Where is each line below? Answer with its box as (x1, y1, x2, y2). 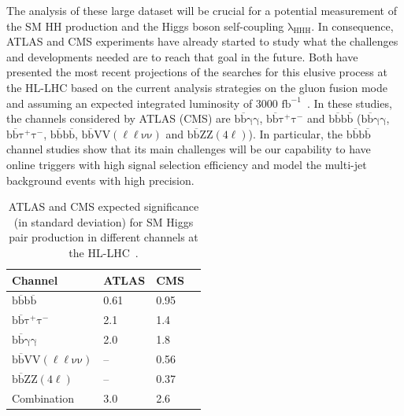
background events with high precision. (6, 171, 195, 188)
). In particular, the (248, 125, 343, 142)
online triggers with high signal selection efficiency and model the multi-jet (6, 156, 367, 172)
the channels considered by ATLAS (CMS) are (6, 110, 231, 127)
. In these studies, (306, 94, 392, 111)
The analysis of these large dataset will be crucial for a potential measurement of (6, 2, 397, 18)
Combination (12, 389, 74, 406)
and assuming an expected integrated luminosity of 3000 (6, 94, 278, 111)
